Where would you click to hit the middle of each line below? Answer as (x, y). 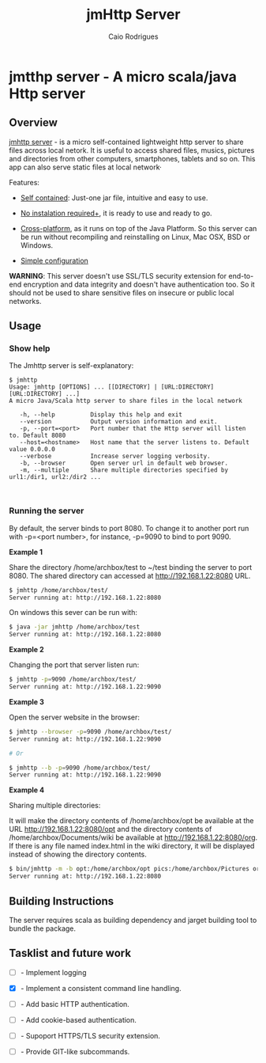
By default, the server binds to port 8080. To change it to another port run (129, 528)
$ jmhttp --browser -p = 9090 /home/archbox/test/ (90, 731)
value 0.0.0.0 (32, 450)
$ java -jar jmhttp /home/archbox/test (75, 627)
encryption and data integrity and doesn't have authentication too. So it (139, 284)
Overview (34, 123)
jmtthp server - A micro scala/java (123, 76)
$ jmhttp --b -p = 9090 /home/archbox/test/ (80, 768)
